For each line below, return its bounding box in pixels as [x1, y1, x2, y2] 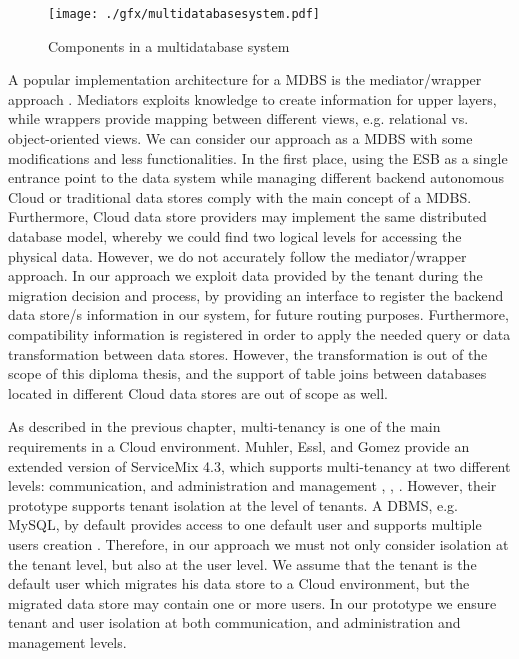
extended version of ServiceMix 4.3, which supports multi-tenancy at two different [8, 455, 511, 476]
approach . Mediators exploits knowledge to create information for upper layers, [8, 88, 497, 109]
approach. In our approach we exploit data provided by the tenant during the [8, 265, 483, 286]
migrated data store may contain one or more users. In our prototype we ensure [8, 592, 497, 613]
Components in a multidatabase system [48, 35, 290, 56]
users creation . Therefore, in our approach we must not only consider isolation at [8, 533, 509, 554]
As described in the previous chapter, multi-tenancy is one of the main [8, 416, 441, 437]
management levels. [8, 631, 127, 652]
